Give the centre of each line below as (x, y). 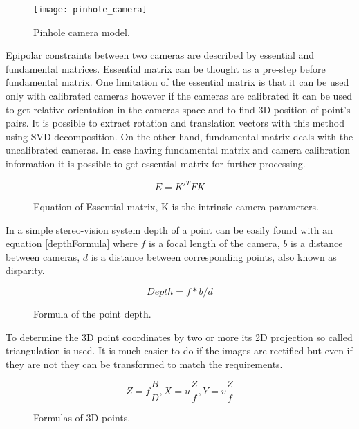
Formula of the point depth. (92, 314)
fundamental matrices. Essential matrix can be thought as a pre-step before (166, 68)
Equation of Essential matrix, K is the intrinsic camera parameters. (176, 207)
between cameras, (43, 256)
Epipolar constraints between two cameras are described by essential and (160, 55)
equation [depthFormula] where (72, 243)
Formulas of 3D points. (82, 417)
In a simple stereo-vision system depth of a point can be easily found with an (169, 229)
